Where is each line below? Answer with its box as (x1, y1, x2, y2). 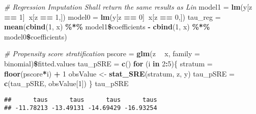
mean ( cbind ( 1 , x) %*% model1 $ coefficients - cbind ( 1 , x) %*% (4, 21, 210, 32)
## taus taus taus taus (4, 96, 157, 103)
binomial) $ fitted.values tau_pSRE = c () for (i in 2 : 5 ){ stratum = (4, 58, 213, 68)
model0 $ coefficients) (4, 31, 67, 42)
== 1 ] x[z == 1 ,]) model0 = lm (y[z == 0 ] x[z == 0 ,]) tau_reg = (4, 11, 221, 22)
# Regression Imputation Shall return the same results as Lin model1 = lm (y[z (4, 2, 252, 12)
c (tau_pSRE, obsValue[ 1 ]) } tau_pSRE (4, 78, 129, 89)
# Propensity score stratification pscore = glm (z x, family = (4, 48, 200, 59)
